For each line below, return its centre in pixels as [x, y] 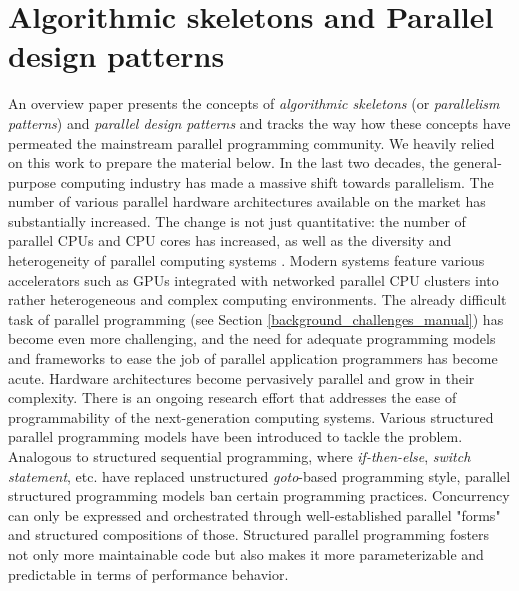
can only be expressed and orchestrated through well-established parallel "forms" [254, 514]
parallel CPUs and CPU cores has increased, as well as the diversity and [230, 240]
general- [477, 162]
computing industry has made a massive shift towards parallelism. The [277, 181]
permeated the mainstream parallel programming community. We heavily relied [251, 142]
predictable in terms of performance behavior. [148, 573]
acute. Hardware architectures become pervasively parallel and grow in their [241, 377]
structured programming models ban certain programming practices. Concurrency [259, 495]
